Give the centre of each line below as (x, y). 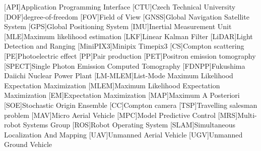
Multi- (247, 115)
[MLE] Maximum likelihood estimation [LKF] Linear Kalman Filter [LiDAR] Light (128, 36)
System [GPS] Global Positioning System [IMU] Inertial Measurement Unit (118, 26)
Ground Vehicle (28, 144)
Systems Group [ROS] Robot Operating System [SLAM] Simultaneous (129, 125)
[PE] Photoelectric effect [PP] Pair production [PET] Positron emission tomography (130, 55)
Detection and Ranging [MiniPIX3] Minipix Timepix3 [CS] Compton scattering (124, 46)
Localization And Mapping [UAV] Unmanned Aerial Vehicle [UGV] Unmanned (123, 134)
